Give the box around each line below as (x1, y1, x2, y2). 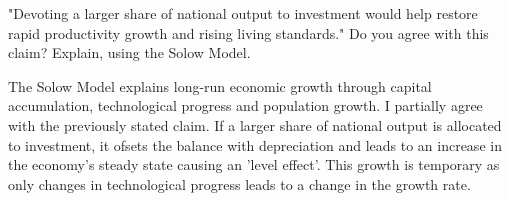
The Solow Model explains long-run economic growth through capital (8, 75, 432, 96)
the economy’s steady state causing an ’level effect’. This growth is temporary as (8, 154, 500, 175)
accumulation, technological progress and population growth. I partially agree (8, 95, 483, 116)
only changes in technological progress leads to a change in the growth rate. (8, 173, 471, 194)
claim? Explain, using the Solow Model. (8, 42, 251, 63)
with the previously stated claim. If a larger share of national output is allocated (8, 114, 502, 135)
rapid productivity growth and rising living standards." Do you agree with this (8, 22, 489, 43)
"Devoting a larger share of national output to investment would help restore (8, 3, 478, 23)
